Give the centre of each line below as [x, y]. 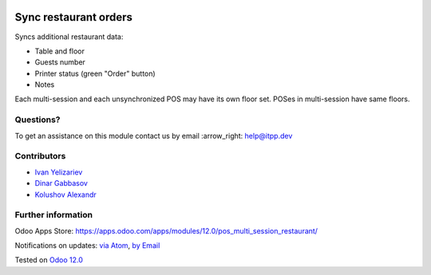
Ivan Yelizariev [59, 172]
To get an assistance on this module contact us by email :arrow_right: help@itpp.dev [154, 136]
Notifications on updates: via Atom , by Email [87, 246]
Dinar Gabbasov [61, 183]
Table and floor [60, 51]
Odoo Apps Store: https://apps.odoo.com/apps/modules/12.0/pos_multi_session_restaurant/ [166, 230]
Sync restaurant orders [74, 17]
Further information [54, 215]
